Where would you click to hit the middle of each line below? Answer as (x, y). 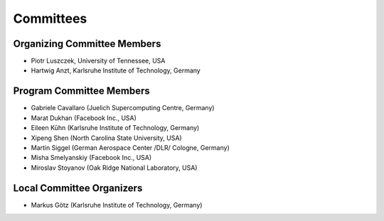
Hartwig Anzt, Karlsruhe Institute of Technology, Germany (116, 70)
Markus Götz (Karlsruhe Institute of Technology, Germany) (117, 205)
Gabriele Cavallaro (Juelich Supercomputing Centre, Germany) (123, 108)
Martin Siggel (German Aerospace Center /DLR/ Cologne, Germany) (130, 147)
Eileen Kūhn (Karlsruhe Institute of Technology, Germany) (115, 128)
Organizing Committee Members (87, 44)
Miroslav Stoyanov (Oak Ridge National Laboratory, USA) (114, 168)
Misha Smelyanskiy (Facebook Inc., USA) (91, 158)
